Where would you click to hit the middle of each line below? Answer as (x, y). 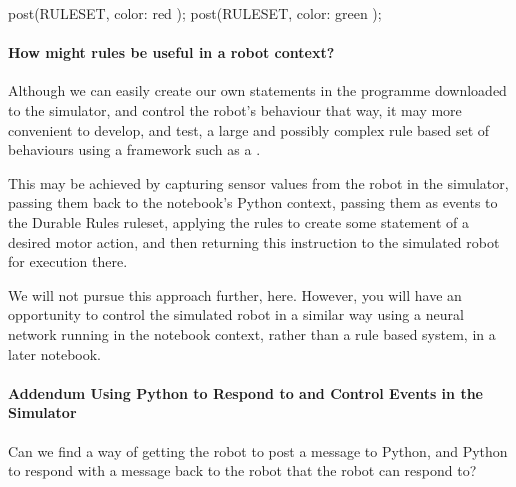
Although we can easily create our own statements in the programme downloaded (257, 90)
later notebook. (55, 353)
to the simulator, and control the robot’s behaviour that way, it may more (235, 109)
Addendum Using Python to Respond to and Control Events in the (245, 392)
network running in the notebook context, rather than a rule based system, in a (252, 333)
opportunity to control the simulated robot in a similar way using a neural (236, 314)
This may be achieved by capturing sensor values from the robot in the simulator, (258, 182)
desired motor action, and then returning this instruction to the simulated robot (254, 241)
